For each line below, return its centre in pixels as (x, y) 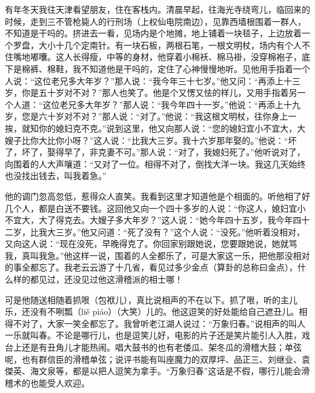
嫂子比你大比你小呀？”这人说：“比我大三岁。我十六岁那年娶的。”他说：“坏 (151, 140)
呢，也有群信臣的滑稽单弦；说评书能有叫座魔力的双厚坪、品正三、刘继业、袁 (157, 359)
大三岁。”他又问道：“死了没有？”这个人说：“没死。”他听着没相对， (176, 231)
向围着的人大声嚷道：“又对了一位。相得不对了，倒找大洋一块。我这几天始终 (155, 163)
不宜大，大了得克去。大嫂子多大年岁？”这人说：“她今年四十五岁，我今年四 (153, 220)
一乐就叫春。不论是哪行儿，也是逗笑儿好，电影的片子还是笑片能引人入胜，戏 (157, 335)
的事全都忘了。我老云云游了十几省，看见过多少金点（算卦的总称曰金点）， (151, 267)
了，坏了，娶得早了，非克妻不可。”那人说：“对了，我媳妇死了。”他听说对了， (155, 152)
